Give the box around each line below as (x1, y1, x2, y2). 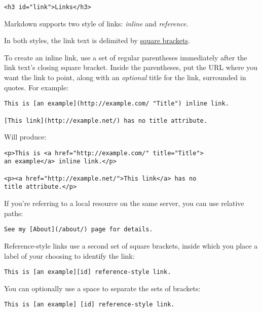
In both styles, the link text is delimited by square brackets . (4, 35, 190, 46)
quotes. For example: (4, 82, 69, 92)
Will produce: (4, 131, 47, 142)
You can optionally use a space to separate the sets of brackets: (4, 283, 201, 293)
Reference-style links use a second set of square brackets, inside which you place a (4, 240, 258, 251)
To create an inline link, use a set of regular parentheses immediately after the (4, 52, 247, 62)
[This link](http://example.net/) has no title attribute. (4, 117, 207, 124)
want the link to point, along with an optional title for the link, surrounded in (4, 72, 246, 83)
